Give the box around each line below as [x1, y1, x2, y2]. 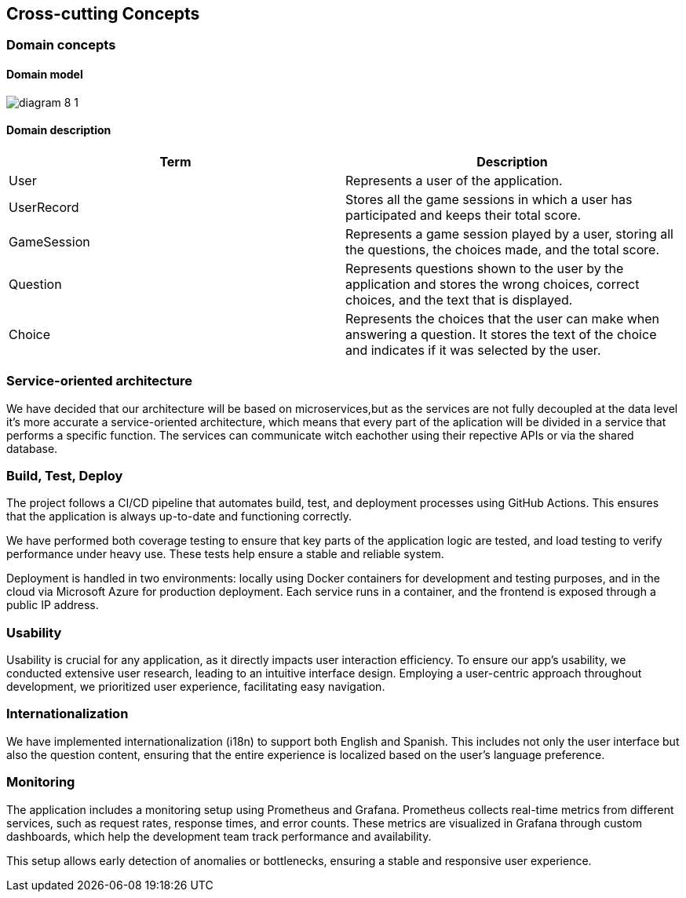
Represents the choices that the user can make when [345, 310, 660, 327]
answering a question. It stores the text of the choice [345, 326, 657, 342]
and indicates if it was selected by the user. [345, 341, 601, 358]
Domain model [6, 68, 83, 82]
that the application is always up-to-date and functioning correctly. [6, 509, 352, 524]
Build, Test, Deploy [6, 467, 123, 484]
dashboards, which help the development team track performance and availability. [6, 829, 432, 843]
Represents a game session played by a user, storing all [345, 225, 673, 242]
